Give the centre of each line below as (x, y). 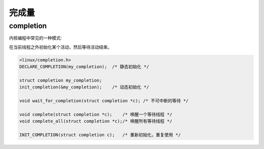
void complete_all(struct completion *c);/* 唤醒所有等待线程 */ (96, 121)
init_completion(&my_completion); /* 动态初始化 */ (84, 87)
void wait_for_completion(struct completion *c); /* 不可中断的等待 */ (104, 101)
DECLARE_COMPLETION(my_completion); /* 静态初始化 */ (84, 67)
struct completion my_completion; (61, 80)
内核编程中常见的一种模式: (35, 38)
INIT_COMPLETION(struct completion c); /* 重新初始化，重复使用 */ (100, 135)
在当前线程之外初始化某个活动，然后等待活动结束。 (60, 47)
